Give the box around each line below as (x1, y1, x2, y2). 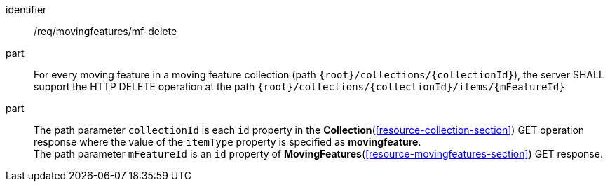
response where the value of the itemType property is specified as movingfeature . (34, 136, 421, 148)
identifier (6, 4, 47, 15)
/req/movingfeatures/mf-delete (34, 25, 177, 37)
